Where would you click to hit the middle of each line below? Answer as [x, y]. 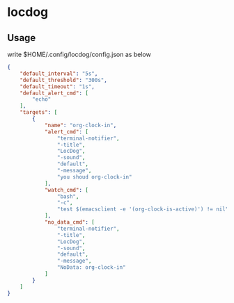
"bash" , [68, 196]
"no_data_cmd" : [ [70, 222]
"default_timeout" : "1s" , [57, 87]
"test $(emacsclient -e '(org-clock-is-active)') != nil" [143, 209]
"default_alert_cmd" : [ [54, 93]
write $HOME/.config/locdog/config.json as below [79, 54]
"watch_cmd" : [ [67, 190]
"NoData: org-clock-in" [92, 268]
